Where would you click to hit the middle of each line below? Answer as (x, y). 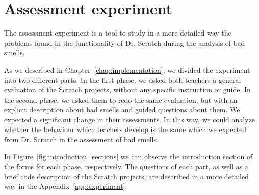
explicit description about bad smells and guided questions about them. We (122, 109)
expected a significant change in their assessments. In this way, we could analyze (130, 119)
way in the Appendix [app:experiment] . (66, 186)
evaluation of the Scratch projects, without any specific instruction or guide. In (127, 90)
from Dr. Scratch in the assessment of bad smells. (81, 139)
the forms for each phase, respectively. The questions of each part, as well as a (126, 166)
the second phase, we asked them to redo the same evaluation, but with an (121, 99)
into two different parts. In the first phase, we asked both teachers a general (123, 79)
